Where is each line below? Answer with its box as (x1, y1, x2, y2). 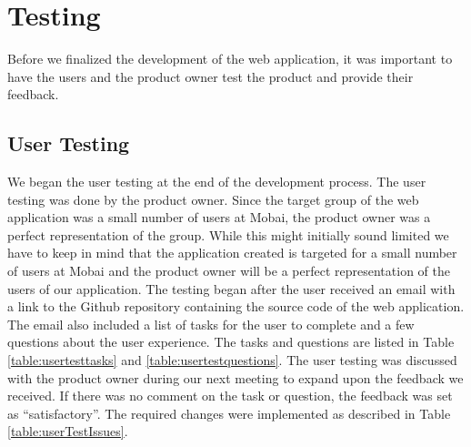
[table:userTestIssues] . (7, 422, 128, 441)
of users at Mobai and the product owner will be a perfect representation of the (7, 261, 450, 280)
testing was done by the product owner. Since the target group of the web (7, 189, 419, 208)
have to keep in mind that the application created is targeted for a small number (7, 243, 457, 262)
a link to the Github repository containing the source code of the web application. (7, 297, 465, 316)
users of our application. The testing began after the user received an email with (7, 279, 456, 298)
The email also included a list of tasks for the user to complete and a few (7, 314, 415, 333)
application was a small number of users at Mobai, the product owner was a (7, 208, 431, 227)
